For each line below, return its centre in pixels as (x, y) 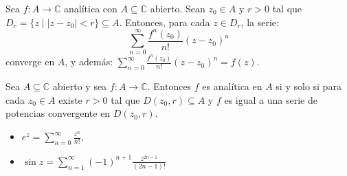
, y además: (89, 62)
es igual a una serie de (271, 99)
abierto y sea (80, 86)
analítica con (91, 8)
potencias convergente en (58, 113)
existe (70, 99)
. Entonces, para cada (165, 22)
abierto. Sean (178, 8)
